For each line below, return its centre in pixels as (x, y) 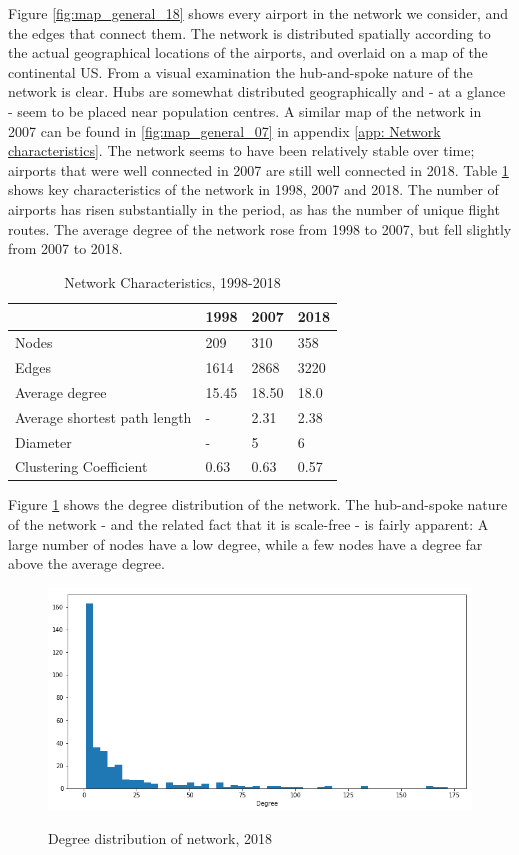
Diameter (43, 441)
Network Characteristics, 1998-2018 (172, 281)
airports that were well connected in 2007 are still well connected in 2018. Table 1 (258, 169)
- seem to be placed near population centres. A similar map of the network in (245, 110)
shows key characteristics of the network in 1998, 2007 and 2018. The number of (253, 189)
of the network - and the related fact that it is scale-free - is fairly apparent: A (248, 524)
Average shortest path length (103, 416)
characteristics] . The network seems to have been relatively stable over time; (241, 150)
